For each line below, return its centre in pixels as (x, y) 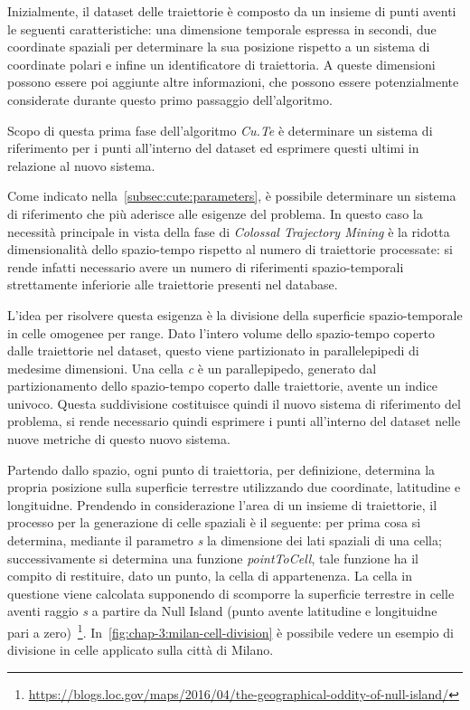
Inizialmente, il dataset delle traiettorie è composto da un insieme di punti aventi (232, 11)
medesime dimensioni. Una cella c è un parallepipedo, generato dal (192, 368)
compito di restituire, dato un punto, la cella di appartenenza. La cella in (210, 576)
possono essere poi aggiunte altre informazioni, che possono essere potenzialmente (233, 82)
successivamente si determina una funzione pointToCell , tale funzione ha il (213, 558)
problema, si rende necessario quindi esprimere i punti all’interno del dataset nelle (234, 421)
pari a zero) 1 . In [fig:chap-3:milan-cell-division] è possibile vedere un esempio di (230, 631)
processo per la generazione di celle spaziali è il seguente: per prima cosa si (214, 522)
